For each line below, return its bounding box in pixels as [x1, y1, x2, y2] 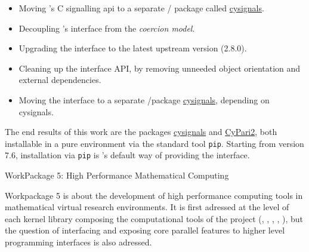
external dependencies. [18, 73, 101, 86]
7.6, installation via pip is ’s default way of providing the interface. [5, 149, 250, 161]
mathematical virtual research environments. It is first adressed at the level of [5, 201, 289, 213]
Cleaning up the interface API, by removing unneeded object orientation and [18, 62, 301, 74]
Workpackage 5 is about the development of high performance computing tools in [5, 189, 303, 201]
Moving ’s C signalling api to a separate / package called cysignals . [18, 2, 264, 14]
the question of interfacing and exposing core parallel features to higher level [5, 224, 285, 236]
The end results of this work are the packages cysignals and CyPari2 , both [5, 125, 277, 138]
